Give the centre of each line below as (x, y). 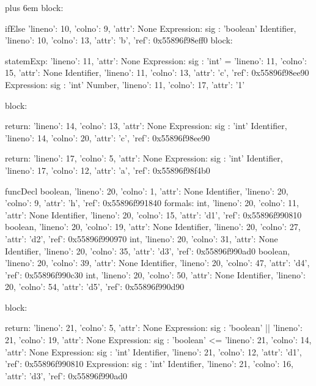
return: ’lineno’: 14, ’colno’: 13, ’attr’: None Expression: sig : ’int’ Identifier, (146, 126)
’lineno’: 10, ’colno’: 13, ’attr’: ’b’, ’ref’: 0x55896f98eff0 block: (119, 40)
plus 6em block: (34, 7)
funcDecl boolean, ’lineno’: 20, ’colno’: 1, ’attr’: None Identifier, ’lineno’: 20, (147, 191)
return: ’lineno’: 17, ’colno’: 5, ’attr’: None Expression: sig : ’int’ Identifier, (144, 158)
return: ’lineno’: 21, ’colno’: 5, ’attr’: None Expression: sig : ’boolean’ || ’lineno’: (154, 328)
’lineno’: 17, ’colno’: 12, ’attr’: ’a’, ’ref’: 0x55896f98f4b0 (108, 170)
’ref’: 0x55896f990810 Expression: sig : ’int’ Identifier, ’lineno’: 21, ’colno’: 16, (149, 364)
